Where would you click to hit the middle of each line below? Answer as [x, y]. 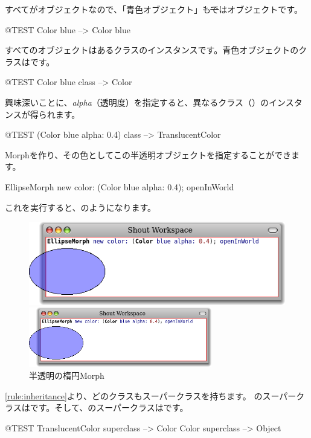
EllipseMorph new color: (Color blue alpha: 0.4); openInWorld [120, 186]
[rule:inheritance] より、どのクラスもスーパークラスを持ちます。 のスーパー [151, 395]
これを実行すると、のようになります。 [81, 207]
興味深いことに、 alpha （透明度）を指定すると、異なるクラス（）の [137, 102]
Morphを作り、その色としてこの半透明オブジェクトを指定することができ [148, 154]
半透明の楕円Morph [67, 375]
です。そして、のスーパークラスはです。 [109, 407]
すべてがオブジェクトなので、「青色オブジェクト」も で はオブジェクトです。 [154, 9]
